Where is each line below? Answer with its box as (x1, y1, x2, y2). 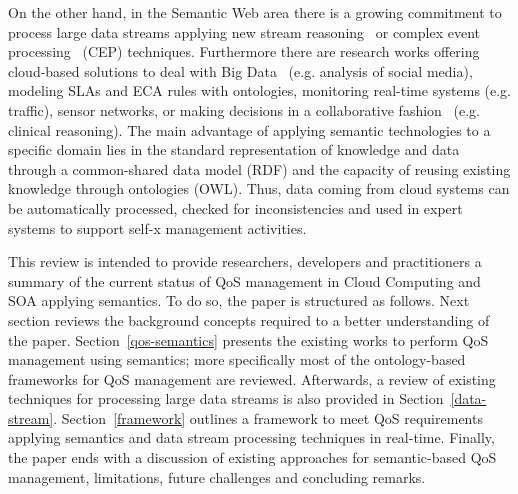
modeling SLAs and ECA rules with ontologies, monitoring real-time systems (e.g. (8, 80, 512, 101)
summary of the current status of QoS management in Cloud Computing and (8, 270, 481, 291)
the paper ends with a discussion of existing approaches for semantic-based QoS (8, 447, 497, 468)
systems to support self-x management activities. (8, 217, 307, 238)
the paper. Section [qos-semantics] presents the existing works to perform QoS (8, 329, 489, 350)
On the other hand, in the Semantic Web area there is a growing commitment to (8, 2, 502, 22)
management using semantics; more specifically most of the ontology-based (8, 349, 466, 370)
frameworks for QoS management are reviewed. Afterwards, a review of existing (8, 368, 496, 389)
